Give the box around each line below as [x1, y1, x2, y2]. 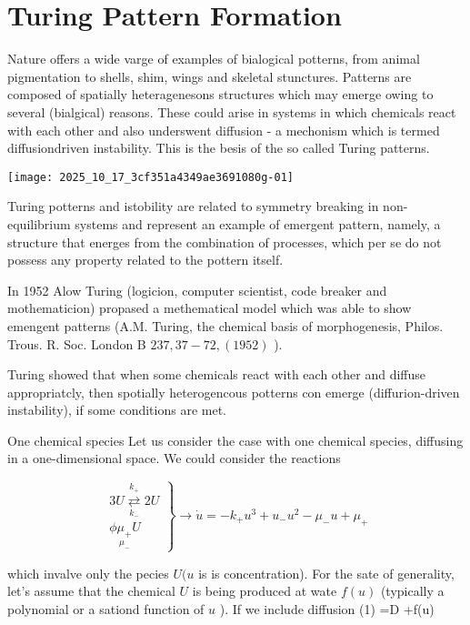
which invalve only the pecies [7, 563, 169, 582]
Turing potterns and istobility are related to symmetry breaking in [7, 197, 379, 216]
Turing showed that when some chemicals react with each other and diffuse [7, 365, 426, 384]
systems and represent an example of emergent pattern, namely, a [75, 214, 441, 233]
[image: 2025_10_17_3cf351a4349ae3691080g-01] [7, 170, 294, 184]
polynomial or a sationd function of [7, 599, 205, 618]
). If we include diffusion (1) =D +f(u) [219, 599, 435, 618]
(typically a [380, 581, 445, 600]
